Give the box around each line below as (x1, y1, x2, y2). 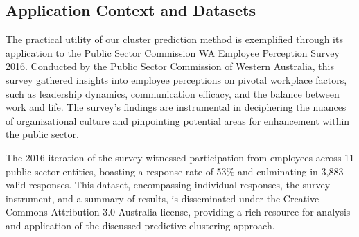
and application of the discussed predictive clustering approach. (6, 218, 275, 232)
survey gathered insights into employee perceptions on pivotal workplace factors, (6, 72, 347, 87)
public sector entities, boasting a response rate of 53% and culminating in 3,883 (6, 164, 344, 178)
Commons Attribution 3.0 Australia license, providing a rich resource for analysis (6, 204, 351, 219)
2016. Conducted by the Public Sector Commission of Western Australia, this (6, 59, 334, 73)
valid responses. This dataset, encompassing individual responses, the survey (6, 177, 331, 192)
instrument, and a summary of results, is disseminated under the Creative (6, 191, 319, 205)
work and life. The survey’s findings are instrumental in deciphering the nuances (6, 100, 347, 114)
